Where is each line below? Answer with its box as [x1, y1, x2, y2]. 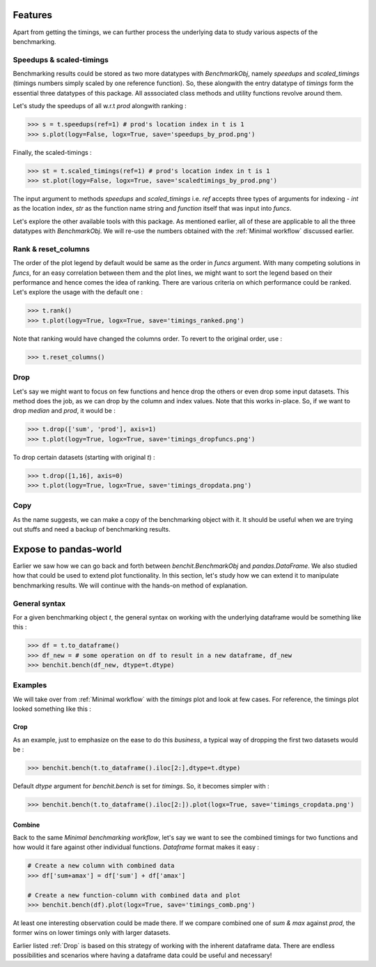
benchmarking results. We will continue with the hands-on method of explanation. [13, 581, 248, 590]
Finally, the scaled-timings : [13, 148, 92, 156]
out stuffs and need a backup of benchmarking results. [13, 525, 171, 534]
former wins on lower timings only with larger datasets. [13, 929, 171, 937]
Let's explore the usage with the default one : [13, 288, 143, 297]
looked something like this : [13, 705, 92, 713]
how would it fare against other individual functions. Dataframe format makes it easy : [13, 843, 260, 851]
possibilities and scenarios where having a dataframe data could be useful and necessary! [13, 951, 272, 959]
